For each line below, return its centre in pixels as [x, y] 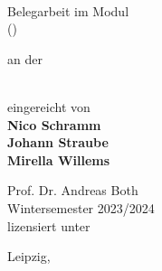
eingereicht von [49, 106]
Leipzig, [29, 256]
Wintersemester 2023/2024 [81, 207]
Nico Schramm [54, 124]
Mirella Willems [59, 159]
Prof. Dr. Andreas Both [73, 190]
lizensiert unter [49, 225]
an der [25, 58]
